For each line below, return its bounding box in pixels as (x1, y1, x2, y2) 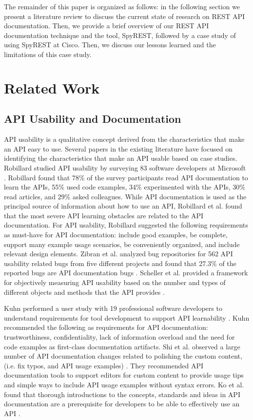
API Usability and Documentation (4, 111, 181, 126)
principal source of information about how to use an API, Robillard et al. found (4, 201, 242, 211)
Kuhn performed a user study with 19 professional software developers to (4, 303, 222, 313)
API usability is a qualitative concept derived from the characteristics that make (4, 134, 245, 144)
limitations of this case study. (4, 49, 92, 59)
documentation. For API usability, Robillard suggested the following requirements (4, 220, 248, 230)
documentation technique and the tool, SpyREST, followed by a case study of (4, 30, 236, 40)
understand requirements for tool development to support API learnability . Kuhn (4, 312, 250, 323)
